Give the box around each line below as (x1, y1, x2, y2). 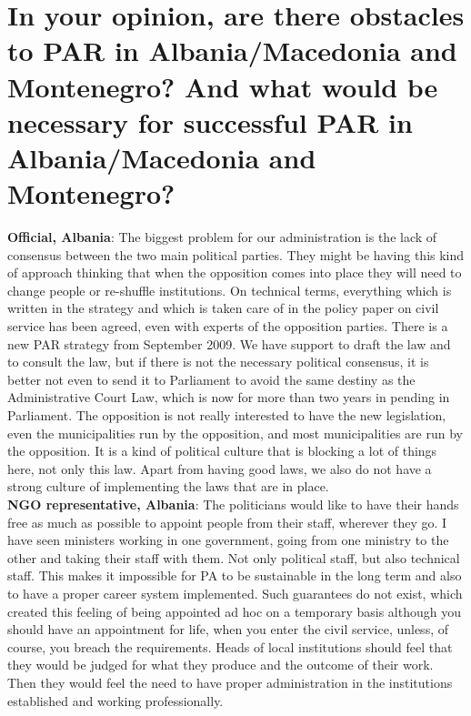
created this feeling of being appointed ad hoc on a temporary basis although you (7, 601, 461, 620)
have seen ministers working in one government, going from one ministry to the (7, 530, 449, 550)
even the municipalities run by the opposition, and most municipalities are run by (7, 423, 463, 442)
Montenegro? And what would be (7, 67, 438, 105)
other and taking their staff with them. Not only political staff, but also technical (7, 548, 460, 567)
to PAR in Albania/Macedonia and (7, 32, 457, 69)
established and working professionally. (7, 691, 224, 710)
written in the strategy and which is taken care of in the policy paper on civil (7, 298, 439, 318)
